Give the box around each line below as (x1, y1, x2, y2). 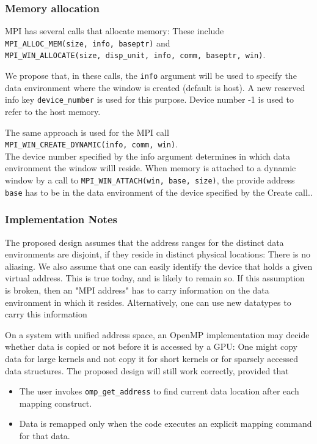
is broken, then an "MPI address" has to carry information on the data (5, 283, 269, 296)
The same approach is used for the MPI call (5, 125, 169, 138)
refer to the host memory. (5, 105, 101, 118)
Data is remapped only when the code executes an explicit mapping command (19, 417, 312, 430)
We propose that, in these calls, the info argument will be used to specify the (5, 69, 297, 82)
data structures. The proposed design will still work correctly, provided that (5, 364, 289, 377)
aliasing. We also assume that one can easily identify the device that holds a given (5, 259, 313, 272)
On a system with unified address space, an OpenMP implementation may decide (5, 328, 310, 341)
